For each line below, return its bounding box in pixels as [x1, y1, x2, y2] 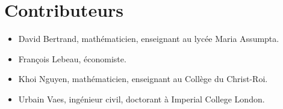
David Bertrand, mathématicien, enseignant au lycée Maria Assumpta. [18, 32, 279, 45]
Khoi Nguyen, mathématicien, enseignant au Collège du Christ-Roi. [18, 72, 268, 85]
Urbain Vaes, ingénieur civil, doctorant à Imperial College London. [18, 92, 265, 105]
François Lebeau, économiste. [18, 52, 126, 65]
